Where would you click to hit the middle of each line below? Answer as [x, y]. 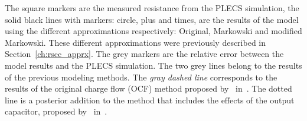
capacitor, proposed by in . [56, 111]
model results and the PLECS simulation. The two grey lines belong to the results [153, 65]
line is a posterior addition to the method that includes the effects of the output [150, 100]
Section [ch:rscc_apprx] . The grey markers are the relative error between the [144, 54]
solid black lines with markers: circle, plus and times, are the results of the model [152, 19]
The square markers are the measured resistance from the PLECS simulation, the [152, 8]
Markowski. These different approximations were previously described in [135, 42]
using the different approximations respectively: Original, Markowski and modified [153, 31]
